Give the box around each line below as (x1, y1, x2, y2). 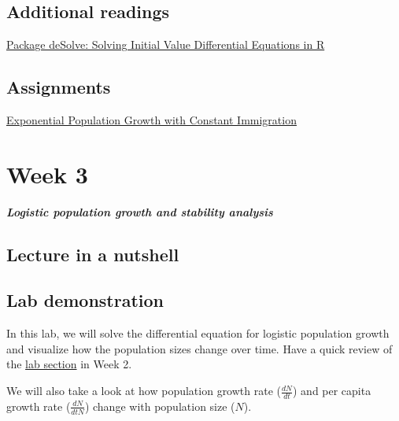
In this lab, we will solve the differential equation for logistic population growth (6, 325, 390, 342)
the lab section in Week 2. (6, 356, 132, 372)
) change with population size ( (84, 397, 235, 414)
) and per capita (292, 382, 371, 399)
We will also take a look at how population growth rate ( (6, 382, 281, 399)
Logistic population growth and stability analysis (6, 203, 273, 220)
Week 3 (6, 157, 88, 190)
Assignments (6, 75, 111, 99)
